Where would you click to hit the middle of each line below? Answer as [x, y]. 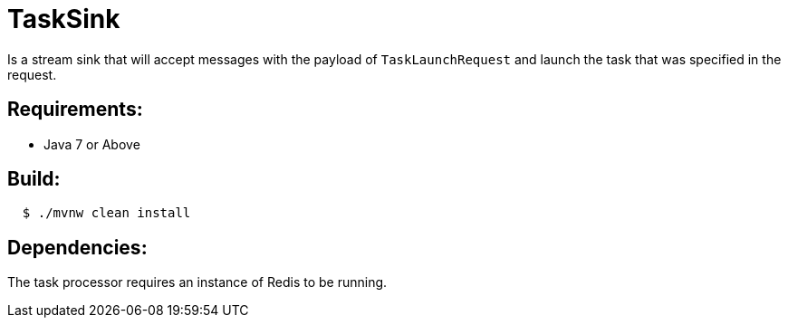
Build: [34, 179]
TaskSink [64, 19]
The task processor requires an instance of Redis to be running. [197, 282]
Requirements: [75, 110]
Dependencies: [77, 247]
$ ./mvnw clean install [106, 213]
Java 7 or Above [92, 144]
